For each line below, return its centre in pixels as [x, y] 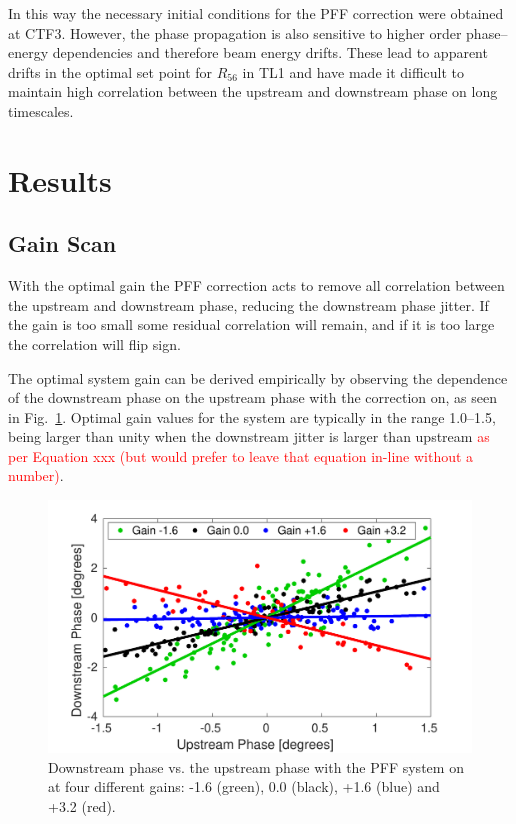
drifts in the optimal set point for [110, 71]
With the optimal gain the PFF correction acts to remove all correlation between [256, 285]
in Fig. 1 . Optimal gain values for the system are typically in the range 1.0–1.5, [252, 416]
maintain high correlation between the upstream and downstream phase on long [253, 91]
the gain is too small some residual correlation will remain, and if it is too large [251, 324]
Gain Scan [62, 243]
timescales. [41, 110]
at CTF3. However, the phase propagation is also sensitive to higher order [235, 32]
